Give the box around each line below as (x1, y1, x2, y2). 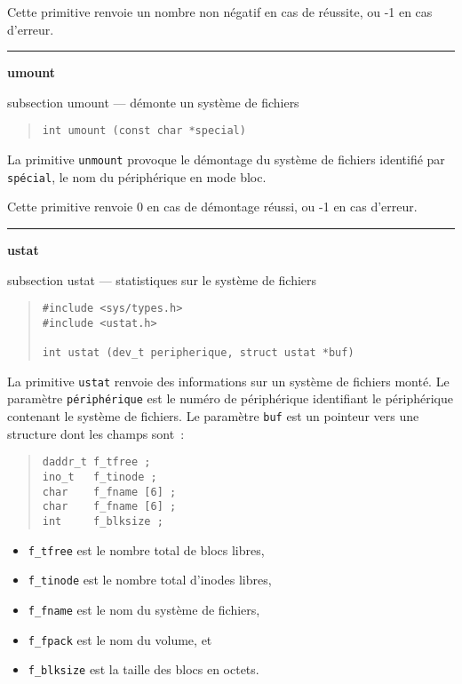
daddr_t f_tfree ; (42, 456, 151, 469)
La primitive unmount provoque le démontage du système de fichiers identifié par (7, 150, 445, 169)
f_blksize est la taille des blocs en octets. (28, 660, 259, 679)
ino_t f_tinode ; (42, 470, 157, 483)
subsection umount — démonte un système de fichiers (7, 92, 299, 111)
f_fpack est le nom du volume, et (28, 630, 212, 648)
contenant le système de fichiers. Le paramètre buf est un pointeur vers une (7, 407, 419, 426)
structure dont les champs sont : (7, 424, 185, 442)
